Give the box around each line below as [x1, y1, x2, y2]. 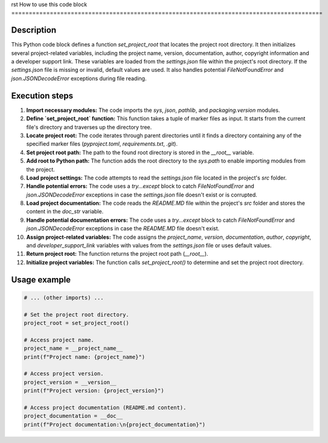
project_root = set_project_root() [24, 319, 129, 326]
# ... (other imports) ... [24, 294, 104, 301]
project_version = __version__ [24, 378, 117, 386]
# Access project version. [24, 370, 104, 377]
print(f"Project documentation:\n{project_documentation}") [24, 421, 206, 428]
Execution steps [11, 91, 74, 101]
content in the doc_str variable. [26, 208, 104, 215]
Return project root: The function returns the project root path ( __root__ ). [26, 250, 208, 257]
